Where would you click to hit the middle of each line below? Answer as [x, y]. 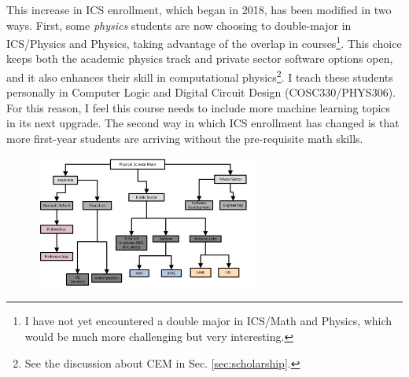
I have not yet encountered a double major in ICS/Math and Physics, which [208, 321]
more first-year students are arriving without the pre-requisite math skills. [185, 139]
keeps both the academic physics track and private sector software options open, [200, 59]
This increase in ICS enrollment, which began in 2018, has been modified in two [199, 9]
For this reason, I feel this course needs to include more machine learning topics [199, 107]
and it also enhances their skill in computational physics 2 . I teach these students [200, 76]
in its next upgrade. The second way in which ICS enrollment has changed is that [203, 123]
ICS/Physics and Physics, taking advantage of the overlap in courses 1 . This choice [204, 42]
